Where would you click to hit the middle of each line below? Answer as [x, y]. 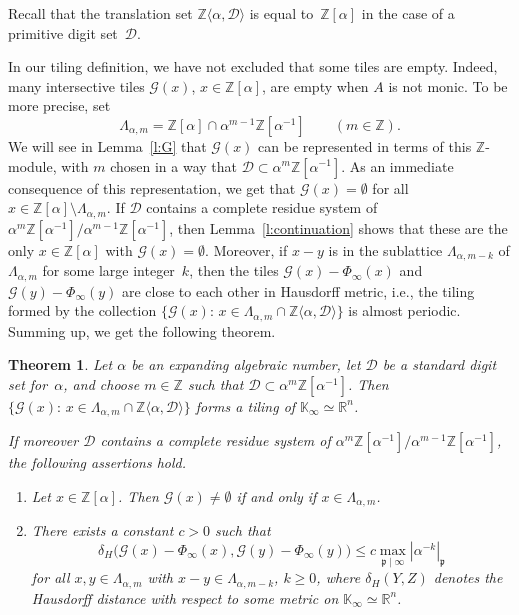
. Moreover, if [246, 249]
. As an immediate [397, 165]
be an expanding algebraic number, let [246, 364]
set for [28, 383]
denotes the [468, 577]
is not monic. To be [448, 85]
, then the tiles [234, 270]
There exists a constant [102, 530]
